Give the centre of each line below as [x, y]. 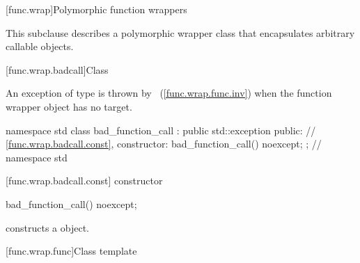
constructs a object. [47, 227]
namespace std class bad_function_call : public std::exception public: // [161, 130]
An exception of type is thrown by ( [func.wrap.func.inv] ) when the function [169, 93]
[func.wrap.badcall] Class [57, 69]
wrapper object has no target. [69, 106]
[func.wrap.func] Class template [71, 251]
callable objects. [40, 46]
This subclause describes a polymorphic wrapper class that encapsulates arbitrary [180, 32]
